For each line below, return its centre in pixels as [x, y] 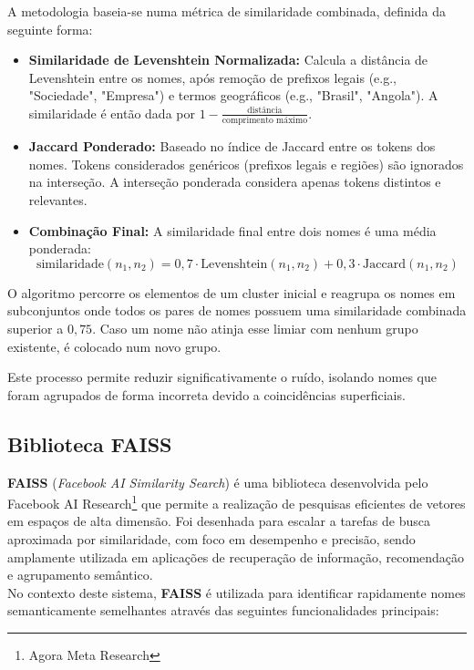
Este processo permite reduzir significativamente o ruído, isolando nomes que [222, 377]
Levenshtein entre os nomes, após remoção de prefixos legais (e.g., [213, 77]
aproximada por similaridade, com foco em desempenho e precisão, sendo [211, 539]
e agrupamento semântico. [80, 575]
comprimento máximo [265, 121]
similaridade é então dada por [112, 113]
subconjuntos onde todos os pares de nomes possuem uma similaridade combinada [237, 310]
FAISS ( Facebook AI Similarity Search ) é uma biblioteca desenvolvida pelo [218, 482]
